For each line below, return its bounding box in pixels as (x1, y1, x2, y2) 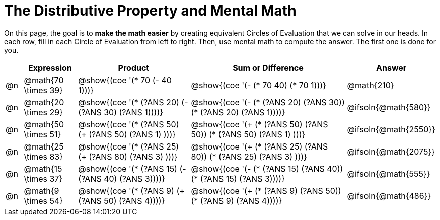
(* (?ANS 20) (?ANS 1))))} (191, 107, 285, 117)
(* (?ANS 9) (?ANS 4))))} (191, 195, 282, 206)
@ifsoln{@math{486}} (347, 190, 431, 201)
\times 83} (24, 151, 63, 162)
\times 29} (24, 107, 63, 117)
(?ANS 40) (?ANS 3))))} (78, 173, 165, 184)
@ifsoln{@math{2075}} (347, 146, 435, 157)
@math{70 (24, 75, 64, 85)
